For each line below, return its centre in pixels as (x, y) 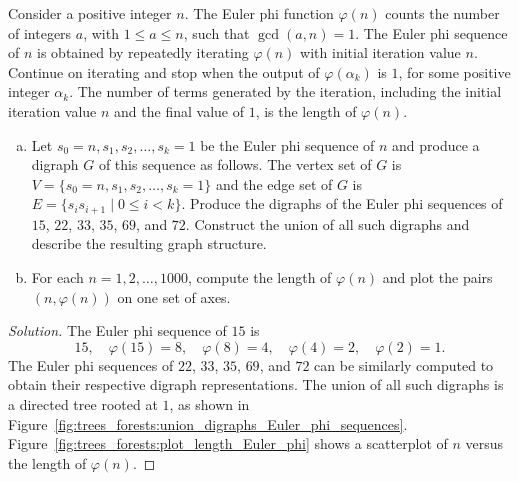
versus (484, 443)
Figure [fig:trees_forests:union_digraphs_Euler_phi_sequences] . (208, 423)
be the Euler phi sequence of (287, 144)
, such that (216, 32)
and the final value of (179, 110)
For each (57, 276)
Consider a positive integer (90, 13)
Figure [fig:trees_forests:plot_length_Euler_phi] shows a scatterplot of (228, 443)
